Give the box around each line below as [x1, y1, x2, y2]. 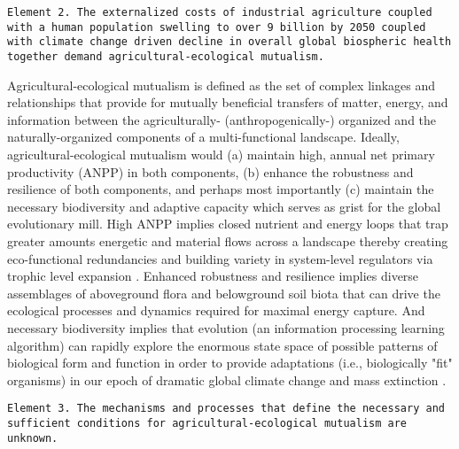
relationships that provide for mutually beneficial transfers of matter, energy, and [7, 93, 448, 112]
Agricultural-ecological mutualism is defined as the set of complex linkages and [7, 75, 436, 94]
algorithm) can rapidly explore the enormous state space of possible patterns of [7, 336, 438, 354]
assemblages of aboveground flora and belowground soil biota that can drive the [7, 283, 440, 302]
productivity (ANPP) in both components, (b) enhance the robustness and [7, 162, 414, 181]
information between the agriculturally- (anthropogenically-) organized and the [7, 110, 437, 128]
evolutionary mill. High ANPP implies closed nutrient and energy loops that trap [7, 214, 448, 233]
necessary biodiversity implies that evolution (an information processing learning [7, 318, 445, 337]
